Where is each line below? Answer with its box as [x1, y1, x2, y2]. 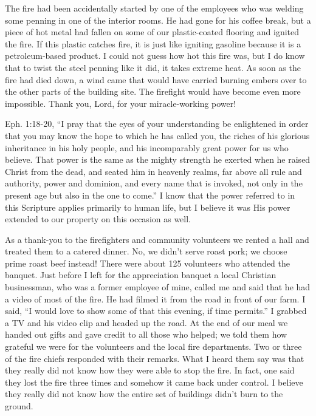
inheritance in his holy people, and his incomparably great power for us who [5, 141, 289, 154]
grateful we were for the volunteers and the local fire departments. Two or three [5, 340, 302, 353]
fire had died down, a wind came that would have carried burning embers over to [5, 73, 307, 86]
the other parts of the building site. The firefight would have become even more [5, 85, 301, 98]
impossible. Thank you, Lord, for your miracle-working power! [5, 97, 236, 109]
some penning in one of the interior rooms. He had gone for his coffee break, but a [5, 13, 311, 26]
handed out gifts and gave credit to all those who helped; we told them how [5, 328, 287, 341]
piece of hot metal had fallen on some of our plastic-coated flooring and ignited [5, 26, 300, 38]
